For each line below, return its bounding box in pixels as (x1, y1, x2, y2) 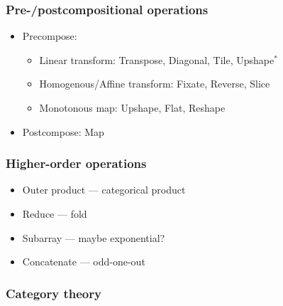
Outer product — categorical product (22, 182, 186, 197)
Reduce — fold (22, 206, 87, 221)
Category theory (6, 284, 101, 302)
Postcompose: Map (22, 124, 104, 139)
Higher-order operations (6, 154, 147, 172)
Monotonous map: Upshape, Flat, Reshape (39, 100, 226, 115)
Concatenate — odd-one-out (22, 254, 145, 269)
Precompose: (22, 28, 77, 43)
